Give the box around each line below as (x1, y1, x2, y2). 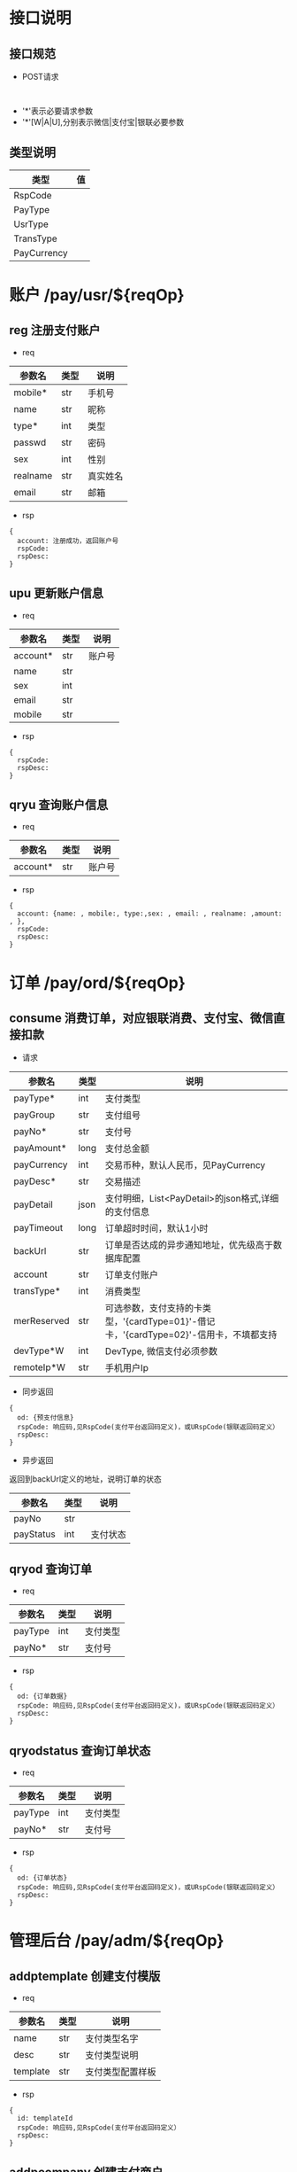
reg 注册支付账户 (9, 323, 101, 338)
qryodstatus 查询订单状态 (9, 1743, 151, 1758)
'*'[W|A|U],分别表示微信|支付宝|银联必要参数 (21, 117, 184, 127)
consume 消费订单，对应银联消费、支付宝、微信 (9, 1011, 274, 1026)
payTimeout (13, 1222, 64, 1234)
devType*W (13, 1344, 65, 1357)
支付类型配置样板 (85, 2066, 156, 2078)
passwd (13, 436, 47, 448)
